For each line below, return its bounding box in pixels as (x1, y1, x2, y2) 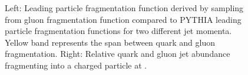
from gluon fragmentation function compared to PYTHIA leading (5, 13, 242, 25)
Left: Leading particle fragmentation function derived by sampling (5, 2, 244, 13)
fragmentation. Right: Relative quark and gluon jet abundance (5, 47, 230, 60)
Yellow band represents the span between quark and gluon (5, 36, 215, 48)
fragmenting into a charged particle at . (5, 59, 147, 71)
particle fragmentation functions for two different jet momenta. (5, 25, 232, 37)
